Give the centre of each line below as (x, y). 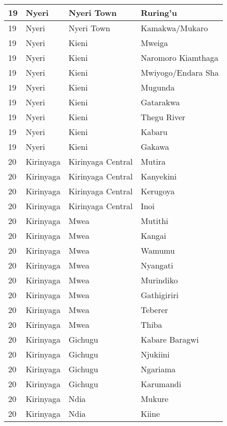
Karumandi (161, 384)
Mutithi (154, 221)
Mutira (153, 161)
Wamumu (158, 250)
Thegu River (163, 117)
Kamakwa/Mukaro (174, 28)
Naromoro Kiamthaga (180, 58)
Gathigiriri (159, 295)
